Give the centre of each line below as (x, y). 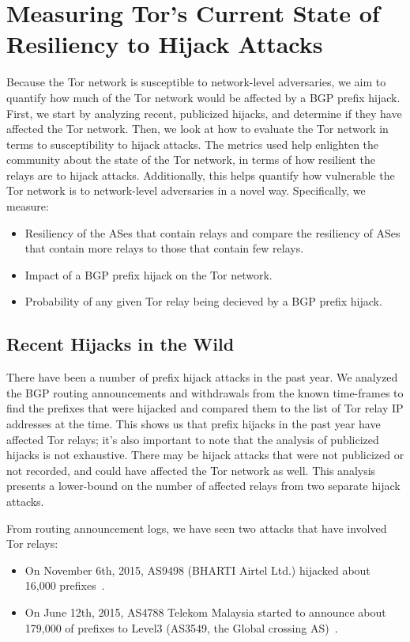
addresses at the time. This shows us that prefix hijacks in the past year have (194, 424)
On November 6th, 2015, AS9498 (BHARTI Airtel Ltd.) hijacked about (197, 570)
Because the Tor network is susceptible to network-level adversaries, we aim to (196, 82)
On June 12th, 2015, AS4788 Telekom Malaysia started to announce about (205, 612)
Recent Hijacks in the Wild (120, 344)
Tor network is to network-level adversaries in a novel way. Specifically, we (186, 190)
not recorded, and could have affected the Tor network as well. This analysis (191, 470)
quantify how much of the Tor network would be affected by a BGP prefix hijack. (203, 97)
